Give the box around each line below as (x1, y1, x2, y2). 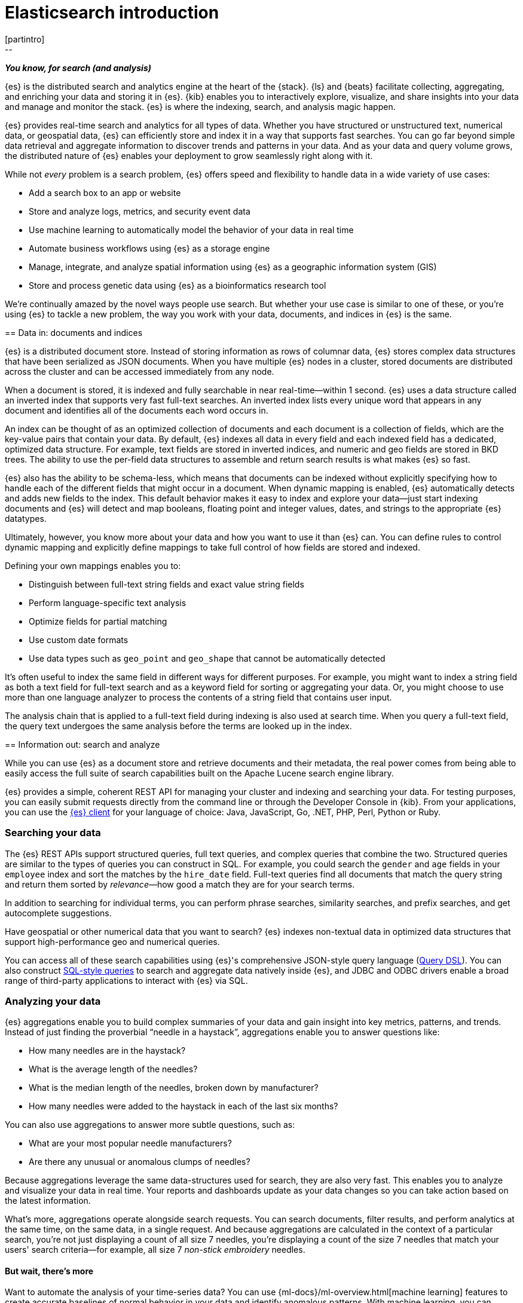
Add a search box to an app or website (29, 187, 181, 198)
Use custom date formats (29, 634, 129, 645)
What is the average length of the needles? (29, 1064, 198, 1075)
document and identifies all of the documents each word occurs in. (5, 405, 268, 415)
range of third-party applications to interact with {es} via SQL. (5, 975, 248, 986)
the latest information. (5, 1195, 91, 1206)
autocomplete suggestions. (5, 907, 112, 918)
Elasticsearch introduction (5, 2, 219, 23)
